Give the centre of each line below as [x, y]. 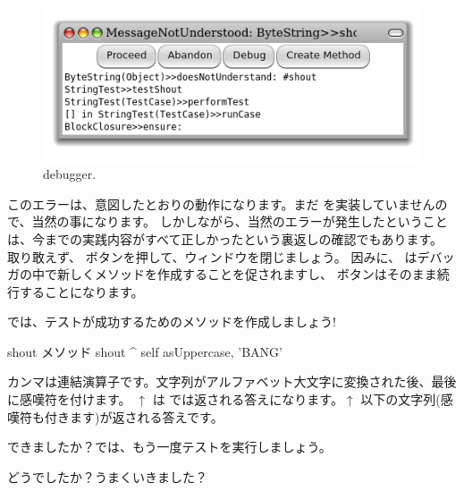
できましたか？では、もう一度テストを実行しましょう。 [169, 447]
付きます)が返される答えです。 [134, 416]
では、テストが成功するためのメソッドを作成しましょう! [172, 322]
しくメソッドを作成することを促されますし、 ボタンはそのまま [253, 274]
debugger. [70, 174]
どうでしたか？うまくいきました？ [107, 476]
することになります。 [81, 291]
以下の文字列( [401, 399]
